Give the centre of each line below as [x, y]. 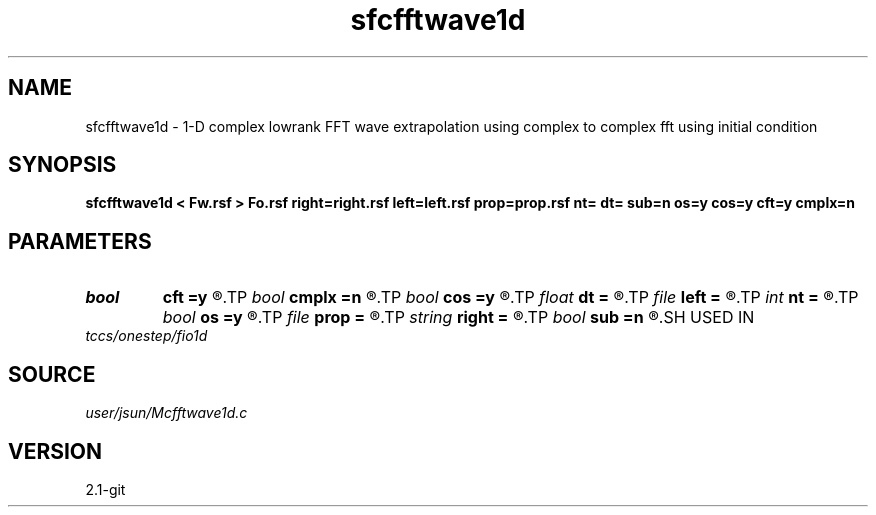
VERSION [55, 451]
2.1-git [105, 489]
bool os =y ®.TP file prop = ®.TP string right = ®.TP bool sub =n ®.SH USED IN [458, 317]
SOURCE [52, 374]
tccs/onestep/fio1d [146, 336]
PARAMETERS [80, 241]
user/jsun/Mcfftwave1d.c [166, 413]
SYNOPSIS [62, 165]
